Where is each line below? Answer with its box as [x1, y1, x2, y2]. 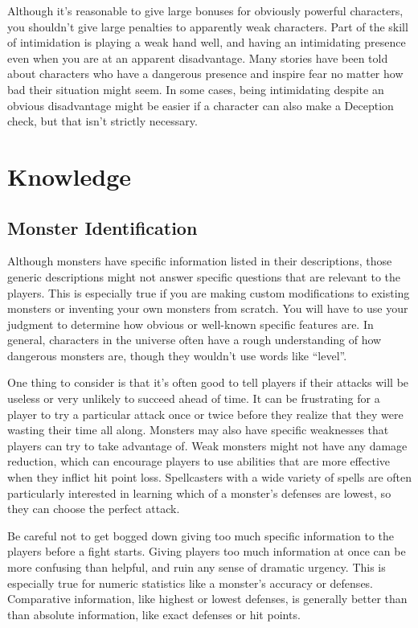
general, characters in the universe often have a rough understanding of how [7, 331, 382, 348]
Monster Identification [7, 215, 198, 240]
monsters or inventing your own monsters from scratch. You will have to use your [7, 300, 408, 317]
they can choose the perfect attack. [7, 500, 180, 517]
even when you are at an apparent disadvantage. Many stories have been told [7, 49, 388, 66]
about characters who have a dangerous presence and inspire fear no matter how [7, 65, 404, 82]
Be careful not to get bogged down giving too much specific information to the [7, 527, 395, 544]
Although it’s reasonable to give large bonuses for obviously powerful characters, [7, 2, 404, 18]
